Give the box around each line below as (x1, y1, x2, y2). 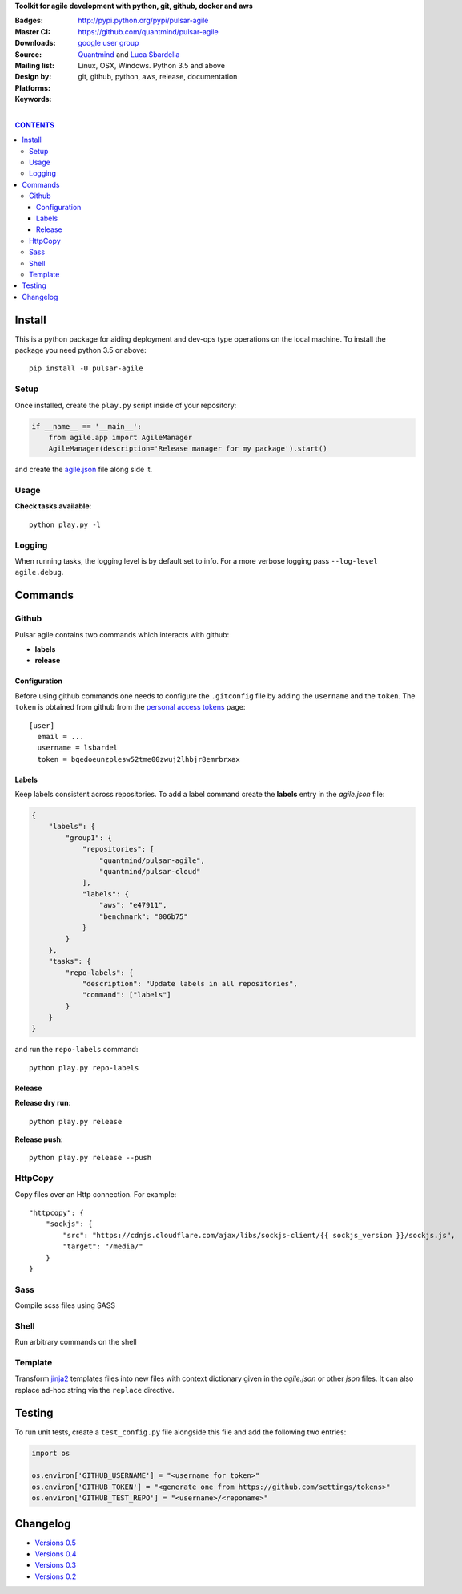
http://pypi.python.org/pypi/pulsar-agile (78, 16, 209, 26)
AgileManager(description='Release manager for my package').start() (48, 444, 327, 453)
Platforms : (14, 83, 51, 92)
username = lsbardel (37, 743, 119, 753)
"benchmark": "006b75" (98, 912, 188, 921)
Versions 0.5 (34, 1538, 76, 1547)
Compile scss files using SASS (14, 1301, 116, 1310)
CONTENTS (14, 120, 55, 130)
